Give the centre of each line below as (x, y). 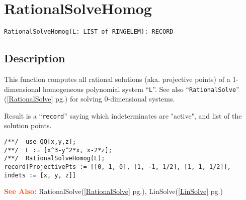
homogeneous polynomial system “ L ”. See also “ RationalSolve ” (141, 89)
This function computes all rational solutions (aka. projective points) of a (117, 79)
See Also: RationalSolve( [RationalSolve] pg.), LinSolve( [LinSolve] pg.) (113, 191)
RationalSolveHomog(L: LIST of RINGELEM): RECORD (89, 32)
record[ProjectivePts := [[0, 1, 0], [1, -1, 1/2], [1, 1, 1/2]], (118, 167)
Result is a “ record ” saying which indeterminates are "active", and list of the (123, 115)
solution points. (28, 125)
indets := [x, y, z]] (40, 175)
